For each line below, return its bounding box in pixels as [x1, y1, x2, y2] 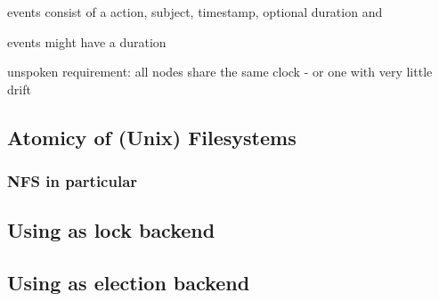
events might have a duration [7, 32, 167, 51]
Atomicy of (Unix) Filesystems [7, 123, 297, 150]
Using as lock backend [7, 216, 215, 244]
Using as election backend [7, 269, 250, 297]
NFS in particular [7, 170, 138, 192]
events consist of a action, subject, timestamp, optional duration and [7, 3, 383, 20]
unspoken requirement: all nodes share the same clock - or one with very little [7, 62, 433, 81]
